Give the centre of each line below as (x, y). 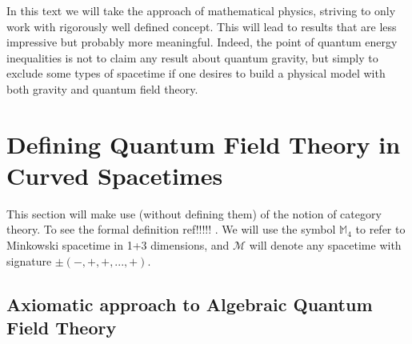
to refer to (380, 229)
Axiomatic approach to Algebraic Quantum (190, 304)
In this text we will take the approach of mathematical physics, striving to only (201, 10)
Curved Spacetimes (115, 175)
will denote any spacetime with (325, 245)
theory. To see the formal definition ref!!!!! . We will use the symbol (171, 229)
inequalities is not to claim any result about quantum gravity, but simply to (192, 57)
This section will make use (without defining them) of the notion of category (194, 213)
